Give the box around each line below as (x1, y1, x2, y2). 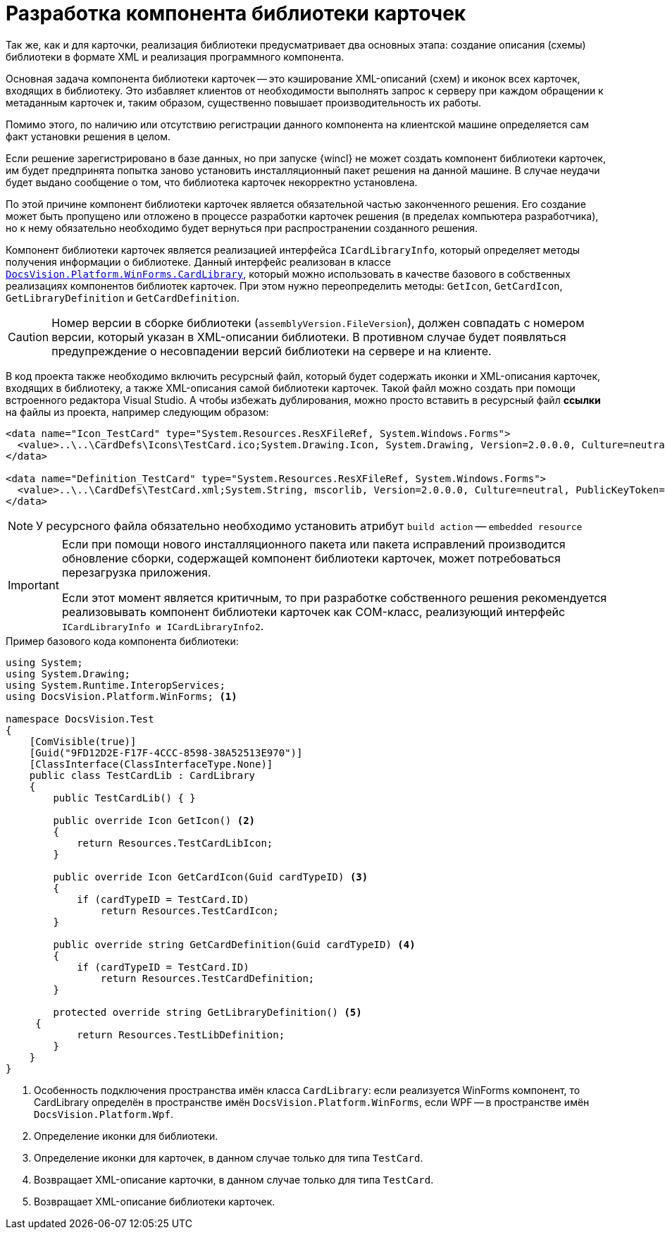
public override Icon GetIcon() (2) (53, 814, 256, 826)
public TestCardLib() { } (53, 792, 196, 804)
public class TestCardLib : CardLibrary (29, 769, 256, 781)
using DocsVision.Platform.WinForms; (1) (6, 690, 237, 702)
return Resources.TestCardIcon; (100, 904, 279, 916)
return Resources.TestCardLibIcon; (77, 837, 273, 849)
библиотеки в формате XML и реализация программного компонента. (6, 50, 344, 63)
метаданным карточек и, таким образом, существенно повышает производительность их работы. (6, 96, 482, 109)
